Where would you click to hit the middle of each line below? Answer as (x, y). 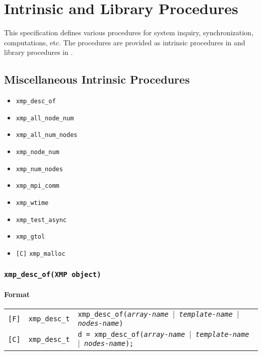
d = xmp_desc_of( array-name (132, 334)
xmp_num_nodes (39, 169)
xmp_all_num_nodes (47, 135)
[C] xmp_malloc (41, 254)
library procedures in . (39, 52)
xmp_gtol (30, 237)
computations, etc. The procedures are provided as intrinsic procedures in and (125, 42)
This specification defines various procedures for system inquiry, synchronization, (129, 32)
